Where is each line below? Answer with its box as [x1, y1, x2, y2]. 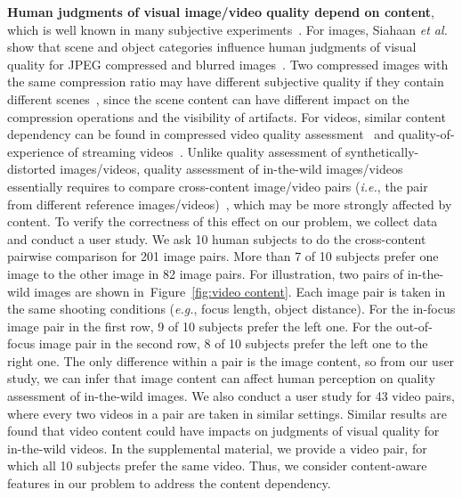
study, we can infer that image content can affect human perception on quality [7, 369, 435, 388]
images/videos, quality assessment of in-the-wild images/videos [60, 159, 403, 178]
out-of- [395, 316, 433, 335]
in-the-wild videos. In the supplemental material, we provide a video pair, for [7, 438, 427, 457]
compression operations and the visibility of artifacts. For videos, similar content [7, 107, 446, 126]
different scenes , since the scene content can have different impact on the [7, 89, 409, 108]
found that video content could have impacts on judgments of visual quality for [7, 421, 440, 440]
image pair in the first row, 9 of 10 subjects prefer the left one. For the [7, 316, 393, 335]
